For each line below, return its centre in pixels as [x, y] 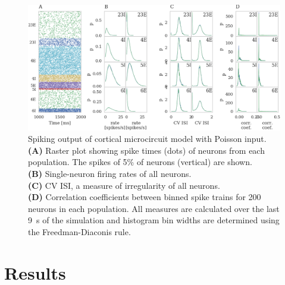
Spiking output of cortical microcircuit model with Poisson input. [147, 139]
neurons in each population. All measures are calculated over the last [154, 208]
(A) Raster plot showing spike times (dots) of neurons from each [146, 150]
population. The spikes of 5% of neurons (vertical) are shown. [140, 162]
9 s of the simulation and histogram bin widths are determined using [154, 220]
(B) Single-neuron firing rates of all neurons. [110, 173]
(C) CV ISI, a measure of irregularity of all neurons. [124, 185]
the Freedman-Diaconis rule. [79, 231]
